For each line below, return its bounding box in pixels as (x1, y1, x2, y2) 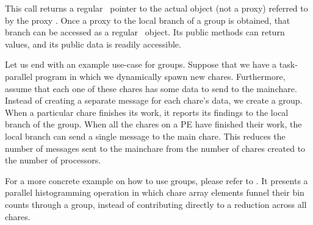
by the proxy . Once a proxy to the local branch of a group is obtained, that (5, 13, 290, 26)
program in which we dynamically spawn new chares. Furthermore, (35, 70, 286, 82)
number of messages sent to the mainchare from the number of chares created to (5, 141, 306, 154)
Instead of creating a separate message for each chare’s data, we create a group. (5, 94, 303, 107)
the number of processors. (5, 154, 101, 166)
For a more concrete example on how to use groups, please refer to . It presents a (5, 174, 308, 187)
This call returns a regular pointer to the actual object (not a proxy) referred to (5, 2, 308, 14)
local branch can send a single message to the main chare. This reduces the (5, 129, 286, 142)
